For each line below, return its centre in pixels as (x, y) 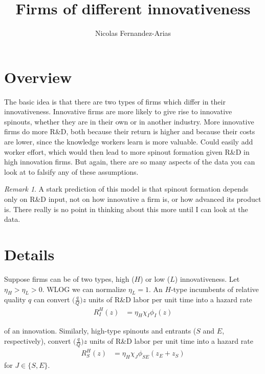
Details (29, 254)
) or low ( (155, 278)
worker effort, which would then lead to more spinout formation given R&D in (127, 151)
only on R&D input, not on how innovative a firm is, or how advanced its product (133, 199)
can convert (52, 299)
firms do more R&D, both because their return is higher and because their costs (130, 131)
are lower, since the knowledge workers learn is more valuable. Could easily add (129, 142)
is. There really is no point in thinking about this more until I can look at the (126, 209)
